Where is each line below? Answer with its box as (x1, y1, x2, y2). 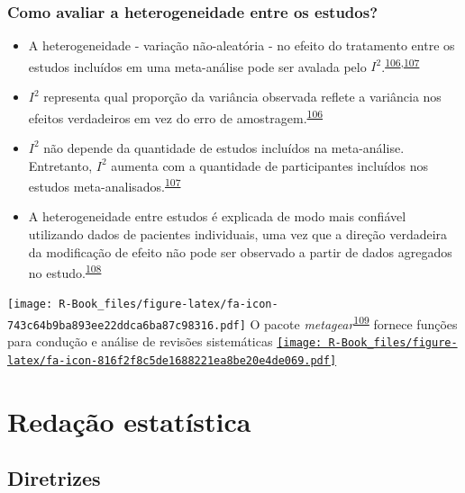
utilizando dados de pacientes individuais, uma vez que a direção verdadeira (28, 224, 448, 243)
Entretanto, (28, 156, 93, 175)
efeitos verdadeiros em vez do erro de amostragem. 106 (28, 105, 324, 127)
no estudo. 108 (28, 261, 102, 282)
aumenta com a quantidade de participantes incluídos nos (111, 156, 429, 175)
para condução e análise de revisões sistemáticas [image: (7, 332, 323, 351)
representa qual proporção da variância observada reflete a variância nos (43, 87, 442, 106)
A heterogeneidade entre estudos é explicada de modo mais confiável (28, 207, 406, 226)
